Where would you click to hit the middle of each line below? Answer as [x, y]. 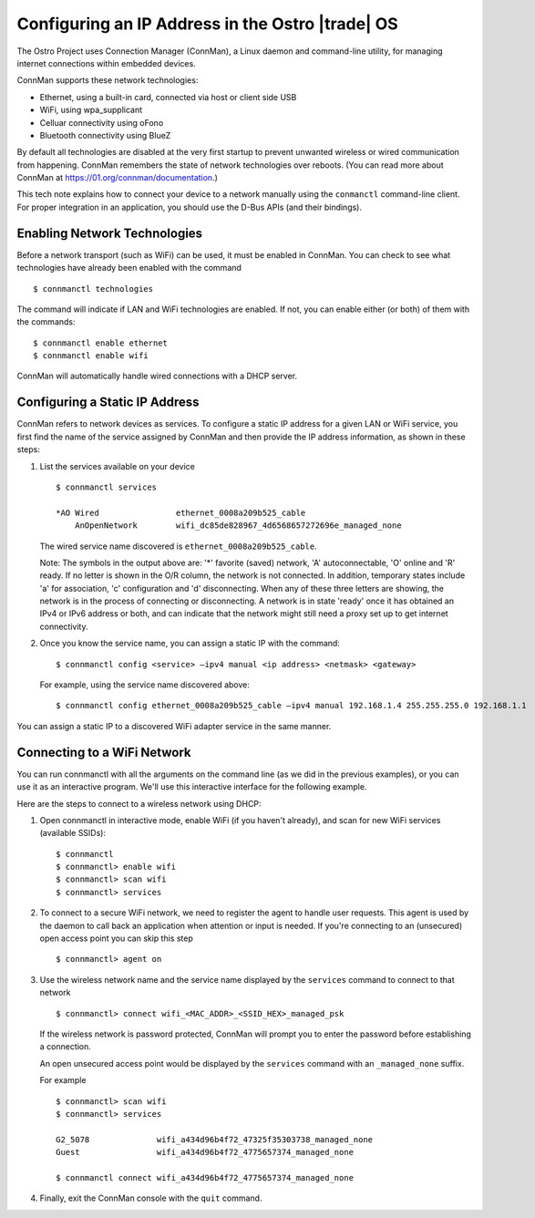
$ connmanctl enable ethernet [101, 343]
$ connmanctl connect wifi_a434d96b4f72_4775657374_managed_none [205, 1177]
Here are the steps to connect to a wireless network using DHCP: [139, 803]
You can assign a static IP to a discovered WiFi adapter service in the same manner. [174, 726]
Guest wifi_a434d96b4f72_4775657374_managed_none [205, 1152]
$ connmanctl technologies [93, 289]
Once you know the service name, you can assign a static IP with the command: [190, 644]
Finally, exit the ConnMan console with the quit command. [151, 1198]
